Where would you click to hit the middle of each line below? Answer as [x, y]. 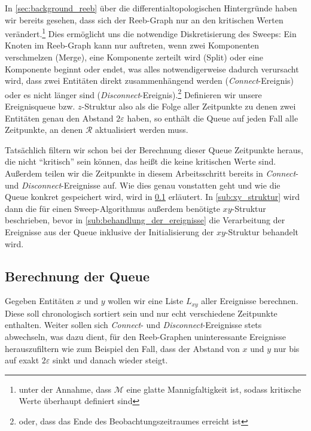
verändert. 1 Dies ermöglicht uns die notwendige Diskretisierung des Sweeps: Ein [151, 33]
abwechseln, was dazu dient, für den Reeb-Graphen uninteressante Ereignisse [146, 337]
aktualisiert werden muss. [142, 130]
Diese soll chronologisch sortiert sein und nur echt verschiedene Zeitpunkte [141, 313]
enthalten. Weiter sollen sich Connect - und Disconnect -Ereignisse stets [133, 325]
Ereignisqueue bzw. [40, 106]
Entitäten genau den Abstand [59, 118]
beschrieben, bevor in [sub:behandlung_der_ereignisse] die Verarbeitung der [145, 220]
